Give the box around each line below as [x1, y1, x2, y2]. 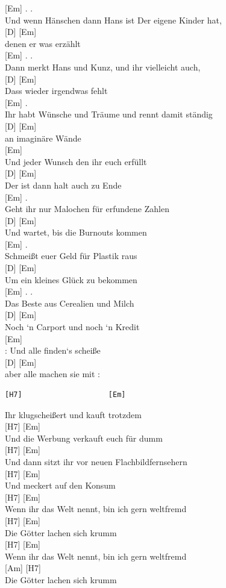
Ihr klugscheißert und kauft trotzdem [5, 408, 142, 421]
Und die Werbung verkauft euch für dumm [5, 431, 163, 444]
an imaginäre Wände [5, 131, 81, 144]
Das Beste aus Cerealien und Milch [5, 296, 134, 309]
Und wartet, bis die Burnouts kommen [5, 226, 147, 239]
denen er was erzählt [5, 37, 81, 49]
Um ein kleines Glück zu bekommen [5, 273, 137, 286]
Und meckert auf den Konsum [5, 479, 116, 492]
